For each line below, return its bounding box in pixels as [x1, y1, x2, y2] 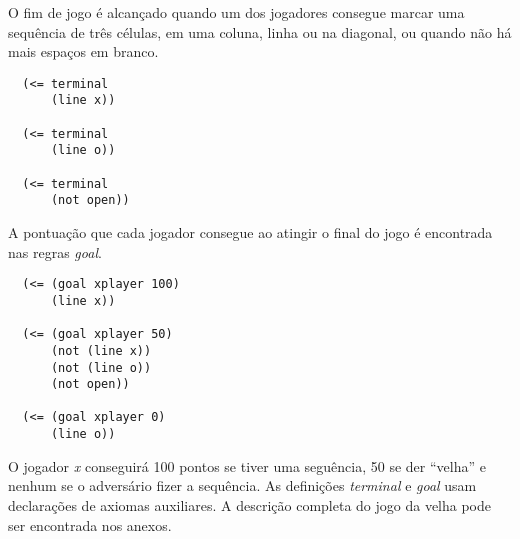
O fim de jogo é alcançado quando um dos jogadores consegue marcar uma [8, 2, 465, 22]
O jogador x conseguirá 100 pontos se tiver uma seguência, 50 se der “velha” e [8, 455, 486, 476]
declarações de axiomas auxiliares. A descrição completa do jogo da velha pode [8, 494, 491, 515]
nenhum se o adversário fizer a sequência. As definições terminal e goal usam [8, 475, 477, 496]
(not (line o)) [50, 360, 152, 375]
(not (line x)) [50, 343, 152, 358]
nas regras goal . [8, 241, 102, 262]
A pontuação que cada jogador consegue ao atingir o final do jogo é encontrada [8, 222, 493, 243]
